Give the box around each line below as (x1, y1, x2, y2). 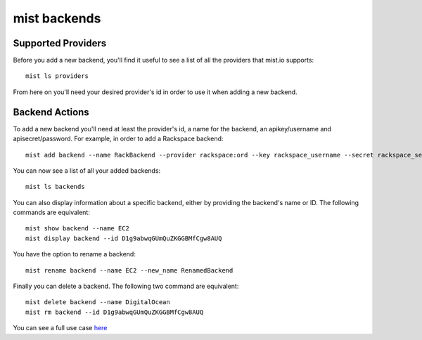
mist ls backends (25, 183, 85, 191)
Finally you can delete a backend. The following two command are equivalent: (13, 282, 239, 291)
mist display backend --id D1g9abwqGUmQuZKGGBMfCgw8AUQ (25, 234, 222, 242)
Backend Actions (13, 106, 89, 118)
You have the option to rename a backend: (13, 250, 136, 259)
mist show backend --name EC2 (25, 225, 130, 233)
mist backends (13, 11, 101, 26)
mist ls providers (25, 72, 89, 80)
